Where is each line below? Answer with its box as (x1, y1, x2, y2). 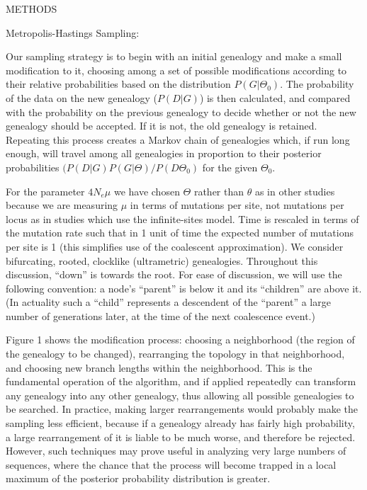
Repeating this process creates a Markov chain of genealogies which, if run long (6, 132, 350, 147)
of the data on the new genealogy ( (6, 90, 157, 105)
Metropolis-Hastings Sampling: (6, 25, 140, 40)
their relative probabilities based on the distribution (6, 76, 231, 91)
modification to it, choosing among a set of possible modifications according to (6, 62, 347, 77)
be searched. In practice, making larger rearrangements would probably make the (6, 401, 358, 416)
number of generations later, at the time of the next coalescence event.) (6, 308, 315, 323)
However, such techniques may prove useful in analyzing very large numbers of (6, 443, 346, 458)
